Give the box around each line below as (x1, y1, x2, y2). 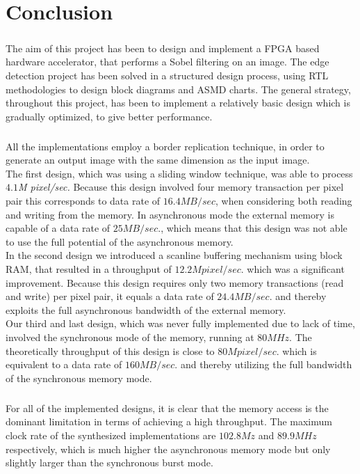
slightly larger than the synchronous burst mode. (6, 455, 213, 470)
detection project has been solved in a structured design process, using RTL (6, 68, 329, 82)
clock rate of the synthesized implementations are (6, 427, 216, 442)
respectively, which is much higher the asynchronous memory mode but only (6, 441, 331, 456)
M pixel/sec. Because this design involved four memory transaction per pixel (17, 180, 344, 194)
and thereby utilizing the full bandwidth (180, 357, 352, 372)
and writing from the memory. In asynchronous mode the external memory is (6, 207, 334, 221)
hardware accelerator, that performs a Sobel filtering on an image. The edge (6, 54, 329, 69)
